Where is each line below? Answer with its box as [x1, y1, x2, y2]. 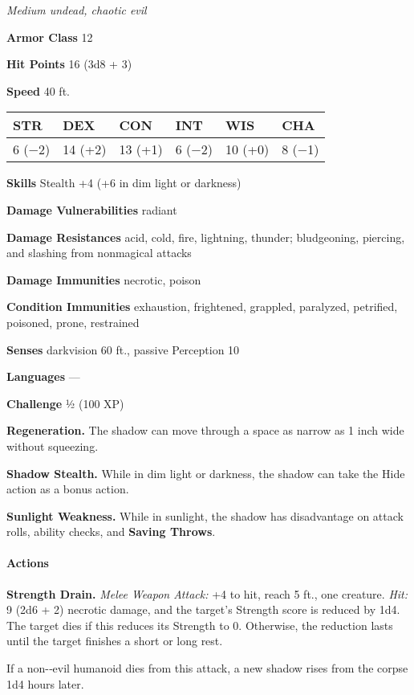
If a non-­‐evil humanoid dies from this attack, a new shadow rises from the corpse [6, 660, 408, 677]
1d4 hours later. [6, 675, 84, 692]
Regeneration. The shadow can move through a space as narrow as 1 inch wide [6, 422, 404, 439]
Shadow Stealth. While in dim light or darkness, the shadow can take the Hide [6, 464, 405, 481]
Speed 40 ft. [6, 82, 70, 99]
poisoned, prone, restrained [6, 313, 140, 330]
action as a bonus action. [6, 480, 129, 497]
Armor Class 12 [6, 28, 93, 45]
